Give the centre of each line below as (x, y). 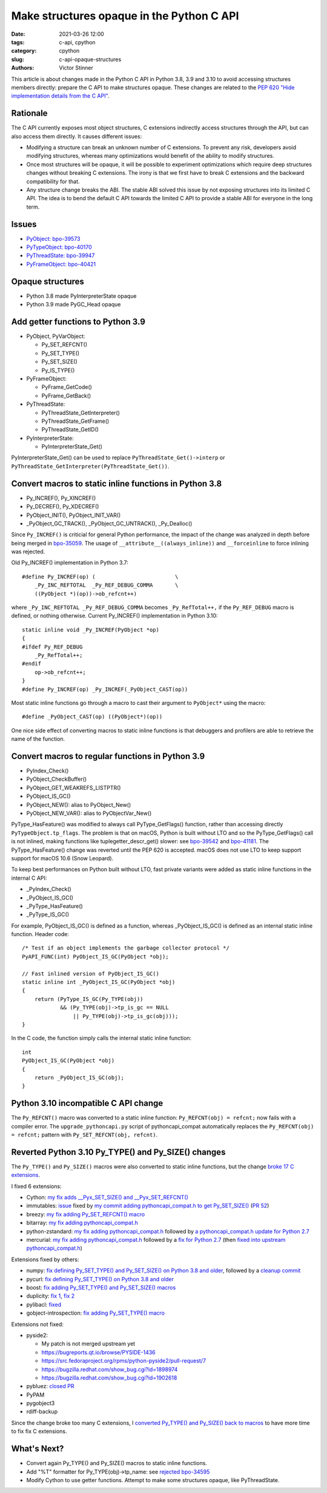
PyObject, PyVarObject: (56, 336)
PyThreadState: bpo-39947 (61, 255)
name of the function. (38, 739)
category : (24, 51)
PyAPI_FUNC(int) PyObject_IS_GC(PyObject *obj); (95, 956)
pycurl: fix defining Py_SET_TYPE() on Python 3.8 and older (100, 1279)
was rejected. (28, 551)
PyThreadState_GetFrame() (75, 421)
